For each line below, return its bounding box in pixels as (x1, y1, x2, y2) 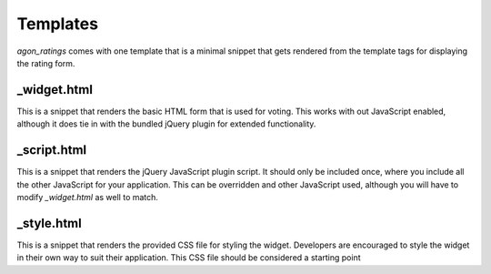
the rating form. (16, 57, 75, 68)
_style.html (16, 215, 82, 231)
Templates (16, 14, 99, 34)
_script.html (16, 142, 87, 158)
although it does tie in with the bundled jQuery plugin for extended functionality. (16, 118, 316, 129)
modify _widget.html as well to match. (16, 191, 159, 202)
